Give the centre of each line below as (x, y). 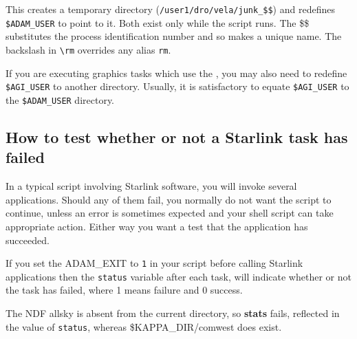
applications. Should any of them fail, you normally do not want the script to (169, 199)
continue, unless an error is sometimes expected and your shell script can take (170, 213)
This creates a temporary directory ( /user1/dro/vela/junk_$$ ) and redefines (170, 9)
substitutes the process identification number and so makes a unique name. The (174, 36)
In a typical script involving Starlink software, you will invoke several (151, 186)
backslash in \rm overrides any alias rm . (88, 49)
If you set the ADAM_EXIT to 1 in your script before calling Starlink (154, 263)
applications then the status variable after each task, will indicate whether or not (178, 276)
